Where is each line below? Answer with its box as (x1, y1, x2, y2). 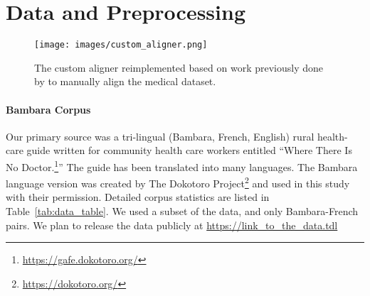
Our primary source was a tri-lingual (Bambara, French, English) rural (6, 128, 314, 143)
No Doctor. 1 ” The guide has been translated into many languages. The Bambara (6, 157, 358, 174)
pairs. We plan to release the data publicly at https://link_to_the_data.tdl (6, 217, 338, 232)
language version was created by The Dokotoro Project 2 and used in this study (6, 174, 350, 190)
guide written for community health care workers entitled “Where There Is (26, 143, 352, 158)
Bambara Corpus (6, 102, 91, 116)
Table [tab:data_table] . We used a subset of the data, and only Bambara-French (6, 204, 359, 219)
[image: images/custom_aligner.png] (34, 40, 208, 50)
